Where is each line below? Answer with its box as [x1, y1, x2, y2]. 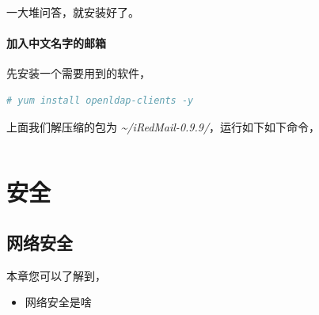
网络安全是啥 [25, 294, 92, 310]
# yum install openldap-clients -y [6, 94, 194, 106]
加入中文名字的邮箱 [6, 35, 106, 51]
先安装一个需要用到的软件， [6, 65, 150, 82]
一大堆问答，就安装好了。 [6, 4, 139, 20]
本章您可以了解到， [6, 267, 106, 283]
